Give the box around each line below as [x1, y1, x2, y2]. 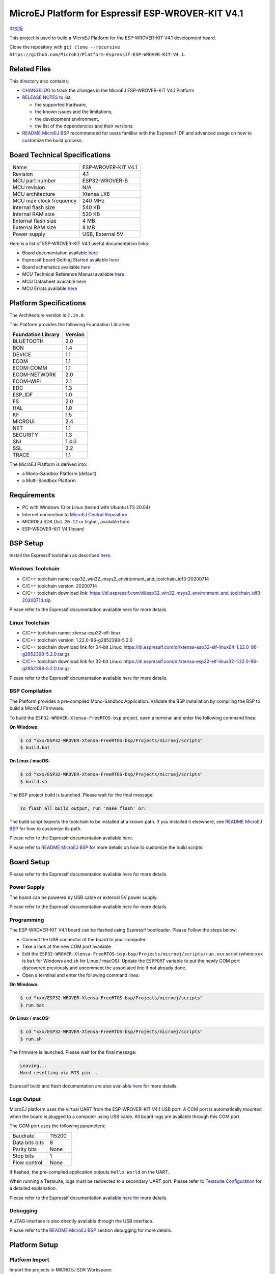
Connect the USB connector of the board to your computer [22, 936, 146, 942]
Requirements [9, 491, 56, 499]
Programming [9, 916, 44, 923]
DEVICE [12, 351, 32, 358]
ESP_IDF [12, 391, 33, 398]
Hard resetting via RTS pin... [20, 1070, 99, 1076]
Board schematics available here [22, 264, 91, 270]
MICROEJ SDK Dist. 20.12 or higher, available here [22, 519, 130, 525]
